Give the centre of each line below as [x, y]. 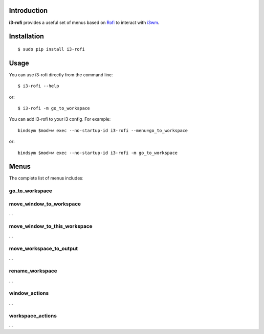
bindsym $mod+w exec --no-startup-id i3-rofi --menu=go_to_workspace [103, 130]
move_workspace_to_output [44, 248]
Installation [26, 36]
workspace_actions [33, 315]
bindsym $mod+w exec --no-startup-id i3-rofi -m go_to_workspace [98, 153]
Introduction [28, 11]
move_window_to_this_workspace [51, 226]
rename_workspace [33, 271]
